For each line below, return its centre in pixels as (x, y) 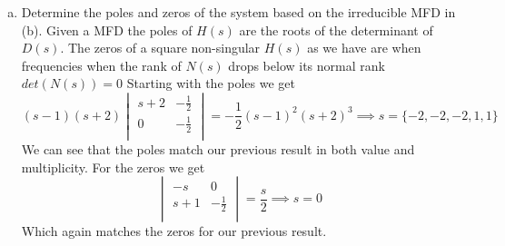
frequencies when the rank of (101, 65)
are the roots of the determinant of (336, 30)
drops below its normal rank (307, 65)
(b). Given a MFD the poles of (107, 30)
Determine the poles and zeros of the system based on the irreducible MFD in (238, 12)
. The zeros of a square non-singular (160, 48)
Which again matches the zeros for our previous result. (174, 231)
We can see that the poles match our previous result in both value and (218, 148)
